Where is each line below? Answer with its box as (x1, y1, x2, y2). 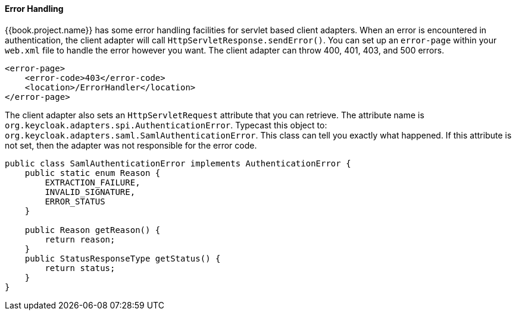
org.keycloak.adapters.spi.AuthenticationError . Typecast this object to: (5, 119, 327, 130)
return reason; (45, 234, 115, 244)
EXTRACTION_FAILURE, (45, 177, 140, 187)
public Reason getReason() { (24, 225, 161, 235)
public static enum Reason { (24, 168, 161, 178)
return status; (45, 263, 115, 273)
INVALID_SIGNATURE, (45, 187, 136, 197)
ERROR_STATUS (45, 196, 105, 206)
